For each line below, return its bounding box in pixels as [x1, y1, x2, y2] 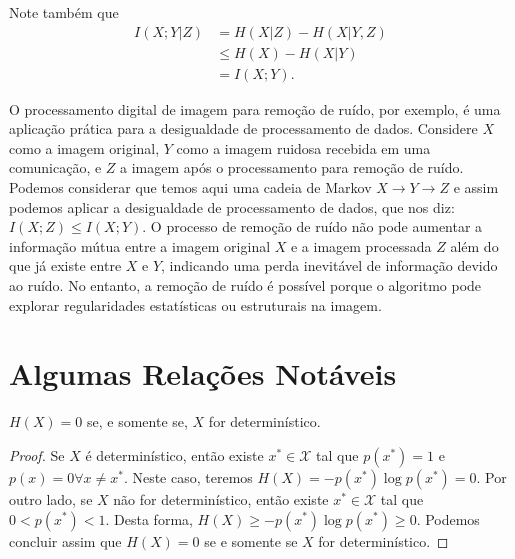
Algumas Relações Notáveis [9, 353, 397, 394]
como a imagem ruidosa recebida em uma [176, 137, 431, 158]
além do [450, 235, 499, 256]
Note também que [9, 2, 119, 22]
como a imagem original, [9, 137, 160, 158]
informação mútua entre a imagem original [9, 235, 271, 256]
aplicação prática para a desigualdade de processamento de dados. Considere [9, 118, 478, 139]
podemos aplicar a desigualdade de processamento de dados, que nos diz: [9, 196, 455, 217]
